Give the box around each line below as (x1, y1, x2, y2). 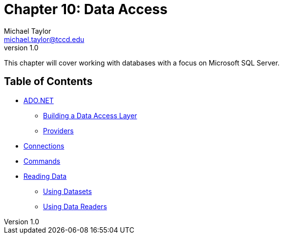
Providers (43, 126, 74, 135)
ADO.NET (23, 96, 54, 105)
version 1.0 (4, 43, 39, 52)
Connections (23, 141, 65, 150)
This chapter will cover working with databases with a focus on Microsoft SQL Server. (4, 58, 280, 67)
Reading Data (23, 172, 67, 180)
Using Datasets (43, 187, 92, 195)
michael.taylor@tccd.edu (4, 35, 85, 43)
